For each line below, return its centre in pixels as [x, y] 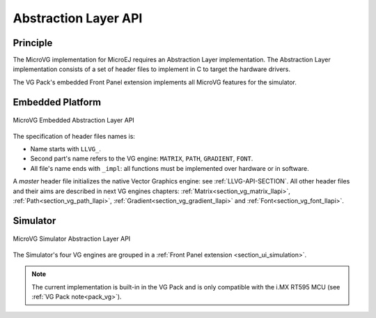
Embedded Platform [57, 102]
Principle [33, 43]
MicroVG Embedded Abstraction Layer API [74, 120]
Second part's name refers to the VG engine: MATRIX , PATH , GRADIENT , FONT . [142, 159]
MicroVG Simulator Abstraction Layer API [72, 239]
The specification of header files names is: [74, 136]
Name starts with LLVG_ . [65, 149]
